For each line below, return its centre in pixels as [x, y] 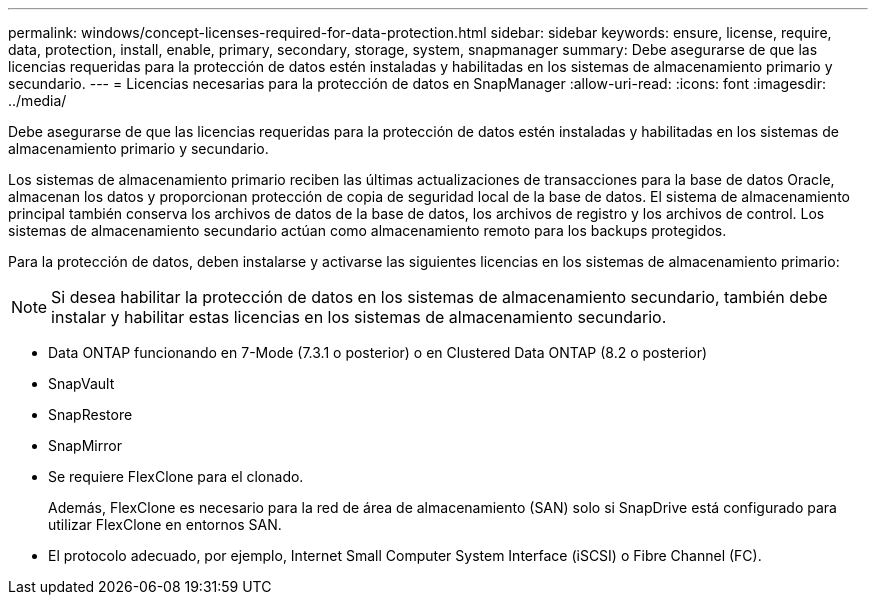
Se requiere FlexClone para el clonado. [176, 476]
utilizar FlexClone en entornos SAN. [165, 524]
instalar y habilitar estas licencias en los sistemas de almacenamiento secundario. [359, 317]
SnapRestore [90, 414]
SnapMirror [85, 445]
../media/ [37, 100]
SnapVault [81, 383]
